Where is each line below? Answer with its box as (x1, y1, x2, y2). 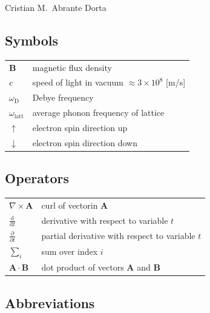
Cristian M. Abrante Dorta (5, 1, 107, 13)
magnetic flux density (32, 61, 112, 73)
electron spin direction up (32, 121, 128, 133)
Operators (5, 169, 69, 187)
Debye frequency (32, 91, 94, 104)
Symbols (5, 30, 59, 49)
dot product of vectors (41, 261, 124, 274)
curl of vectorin (41, 198, 98, 211)
